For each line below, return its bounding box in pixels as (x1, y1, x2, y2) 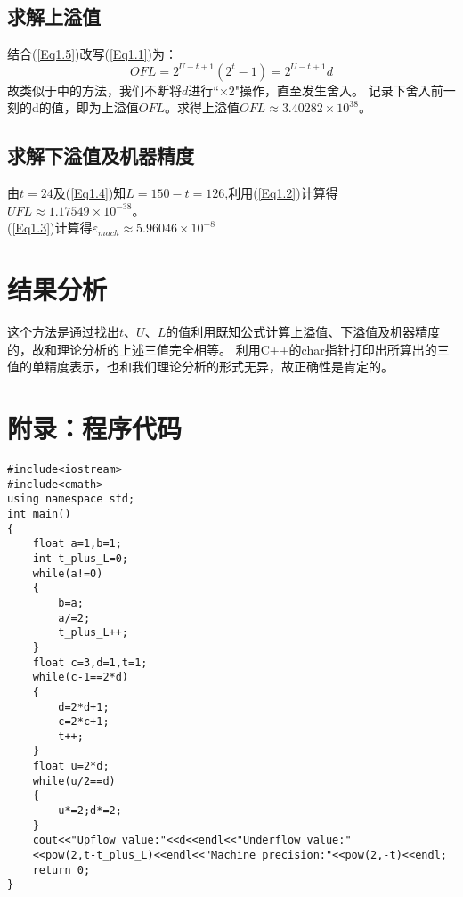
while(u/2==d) (32, 774, 116, 787)
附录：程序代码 (7, 410, 183, 446)
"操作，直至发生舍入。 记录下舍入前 (234, 80, 443, 99)
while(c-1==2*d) (32, 671, 129, 684)
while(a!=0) (32, 567, 103, 580)
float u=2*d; (32, 760, 110, 773)
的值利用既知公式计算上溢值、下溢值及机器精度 (166, 322, 441, 341)
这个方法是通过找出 (7, 322, 119, 341)
